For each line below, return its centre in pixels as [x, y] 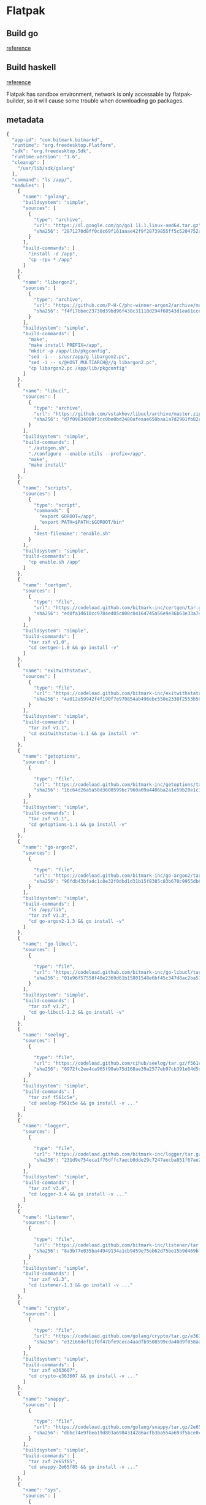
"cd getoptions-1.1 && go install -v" [78, 824]
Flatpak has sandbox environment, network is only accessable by [89, 94]
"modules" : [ [29, 185]
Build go [22, 33]
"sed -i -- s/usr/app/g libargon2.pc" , [79, 357]
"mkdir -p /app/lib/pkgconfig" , [70, 351]
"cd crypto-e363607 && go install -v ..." [83, 1376]
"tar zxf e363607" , [53, 1371]
